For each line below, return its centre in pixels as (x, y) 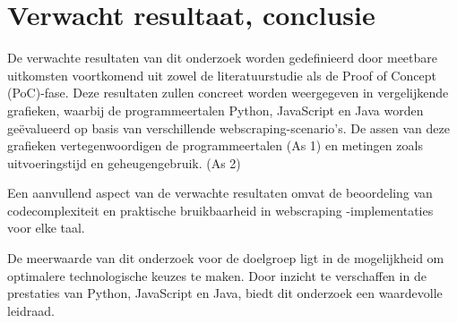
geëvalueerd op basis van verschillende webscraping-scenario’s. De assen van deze (229, 127)
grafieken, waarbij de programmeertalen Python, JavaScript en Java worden (216, 110)
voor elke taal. (46, 228)
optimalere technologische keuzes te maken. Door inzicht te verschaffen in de (217, 275)
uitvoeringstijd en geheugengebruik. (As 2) (124, 162)
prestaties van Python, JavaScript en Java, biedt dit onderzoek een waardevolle (225, 293)
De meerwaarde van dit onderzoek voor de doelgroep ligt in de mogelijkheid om (226, 258)
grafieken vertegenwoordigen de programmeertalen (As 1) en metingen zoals (215, 145)
